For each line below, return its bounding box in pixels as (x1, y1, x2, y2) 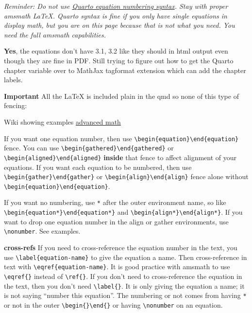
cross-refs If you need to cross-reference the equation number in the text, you (4, 242, 237, 252)
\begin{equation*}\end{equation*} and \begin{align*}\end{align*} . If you (4, 207, 243, 217)
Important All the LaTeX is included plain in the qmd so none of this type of (4, 91, 239, 101)
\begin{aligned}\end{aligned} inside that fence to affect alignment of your (4, 152, 237, 162)
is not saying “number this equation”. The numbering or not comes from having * (4, 290, 247, 300)
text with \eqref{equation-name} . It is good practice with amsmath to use (4, 261, 230, 272)
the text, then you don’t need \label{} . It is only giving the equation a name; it (4, 280, 245, 291)
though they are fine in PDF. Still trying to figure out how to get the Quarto (4, 55, 234, 65)
